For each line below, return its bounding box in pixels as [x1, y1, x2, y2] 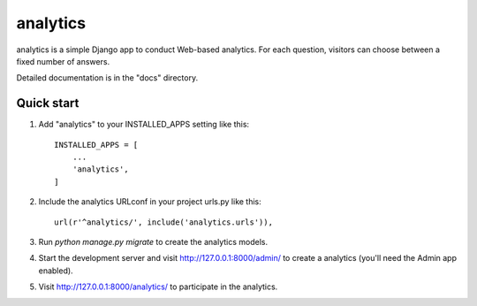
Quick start [16, 96, 79, 111]
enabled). [38, 265, 74, 276]
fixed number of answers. [16, 56, 110, 66]
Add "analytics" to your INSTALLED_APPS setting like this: [38, 119, 250, 130]
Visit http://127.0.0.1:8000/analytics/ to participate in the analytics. [38, 281, 278, 292]
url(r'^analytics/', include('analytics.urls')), [54, 217, 274, 227]
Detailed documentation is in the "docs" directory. [16, 73, 199, 83]
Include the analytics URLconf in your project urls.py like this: [38, 196, 262, 207]
